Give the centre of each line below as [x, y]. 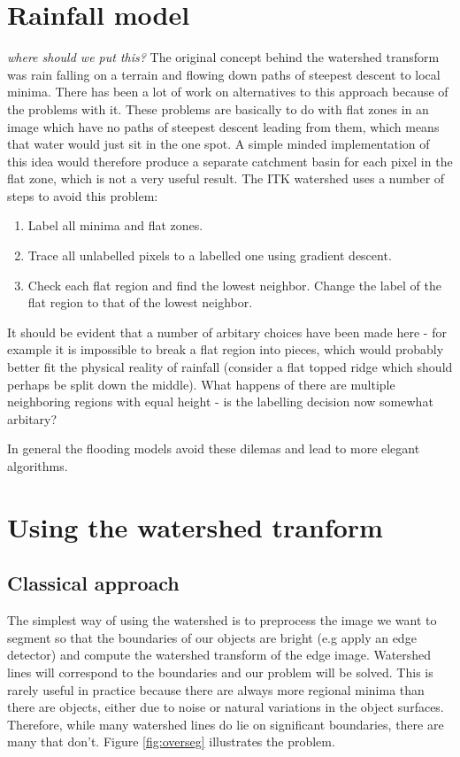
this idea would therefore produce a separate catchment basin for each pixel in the [230, 161]
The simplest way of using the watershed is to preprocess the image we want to [222, 620]
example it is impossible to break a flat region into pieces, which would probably [226, 349]
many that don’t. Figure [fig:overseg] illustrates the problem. [171, 742]
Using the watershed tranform [195, 526]
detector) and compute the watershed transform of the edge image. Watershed [219, 655]
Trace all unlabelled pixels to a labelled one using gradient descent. [210, 255]
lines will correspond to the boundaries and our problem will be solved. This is [220, 672]
